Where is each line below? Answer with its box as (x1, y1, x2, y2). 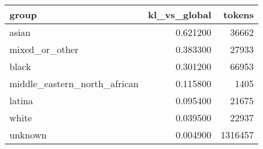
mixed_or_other (9, 42, 78, 56)
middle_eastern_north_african (9, 77, 139, 90)
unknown (9, 128, 47, 141)
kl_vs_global (147, 8, 212, 21)
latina (9, 94, 34, 107)
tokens (223, 8, 254, 21)
